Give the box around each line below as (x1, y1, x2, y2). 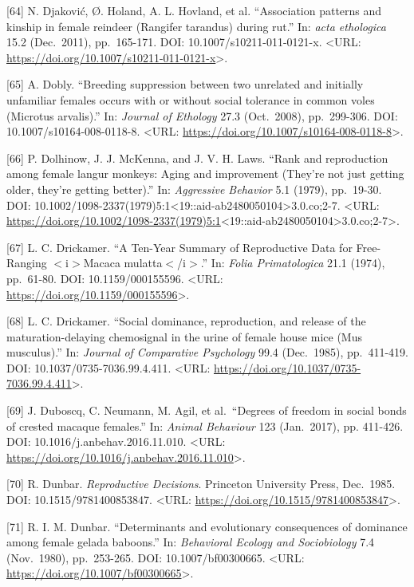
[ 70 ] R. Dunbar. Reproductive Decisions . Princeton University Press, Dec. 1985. (6, 475, 396, 492)
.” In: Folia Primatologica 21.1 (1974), (200, 254, 385, 271)
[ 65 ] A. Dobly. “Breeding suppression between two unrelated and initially (6, 76, 364, 93)
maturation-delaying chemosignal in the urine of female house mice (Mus (6, 328, 362, 345)
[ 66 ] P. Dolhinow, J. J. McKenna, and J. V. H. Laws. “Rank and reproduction (6, 149, 388, 166)
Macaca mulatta (83, 254, 163, 271)
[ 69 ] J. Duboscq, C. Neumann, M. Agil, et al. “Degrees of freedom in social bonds (6, 402, 407, 419)
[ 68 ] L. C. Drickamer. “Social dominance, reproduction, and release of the (6, 313, 366, 329)
